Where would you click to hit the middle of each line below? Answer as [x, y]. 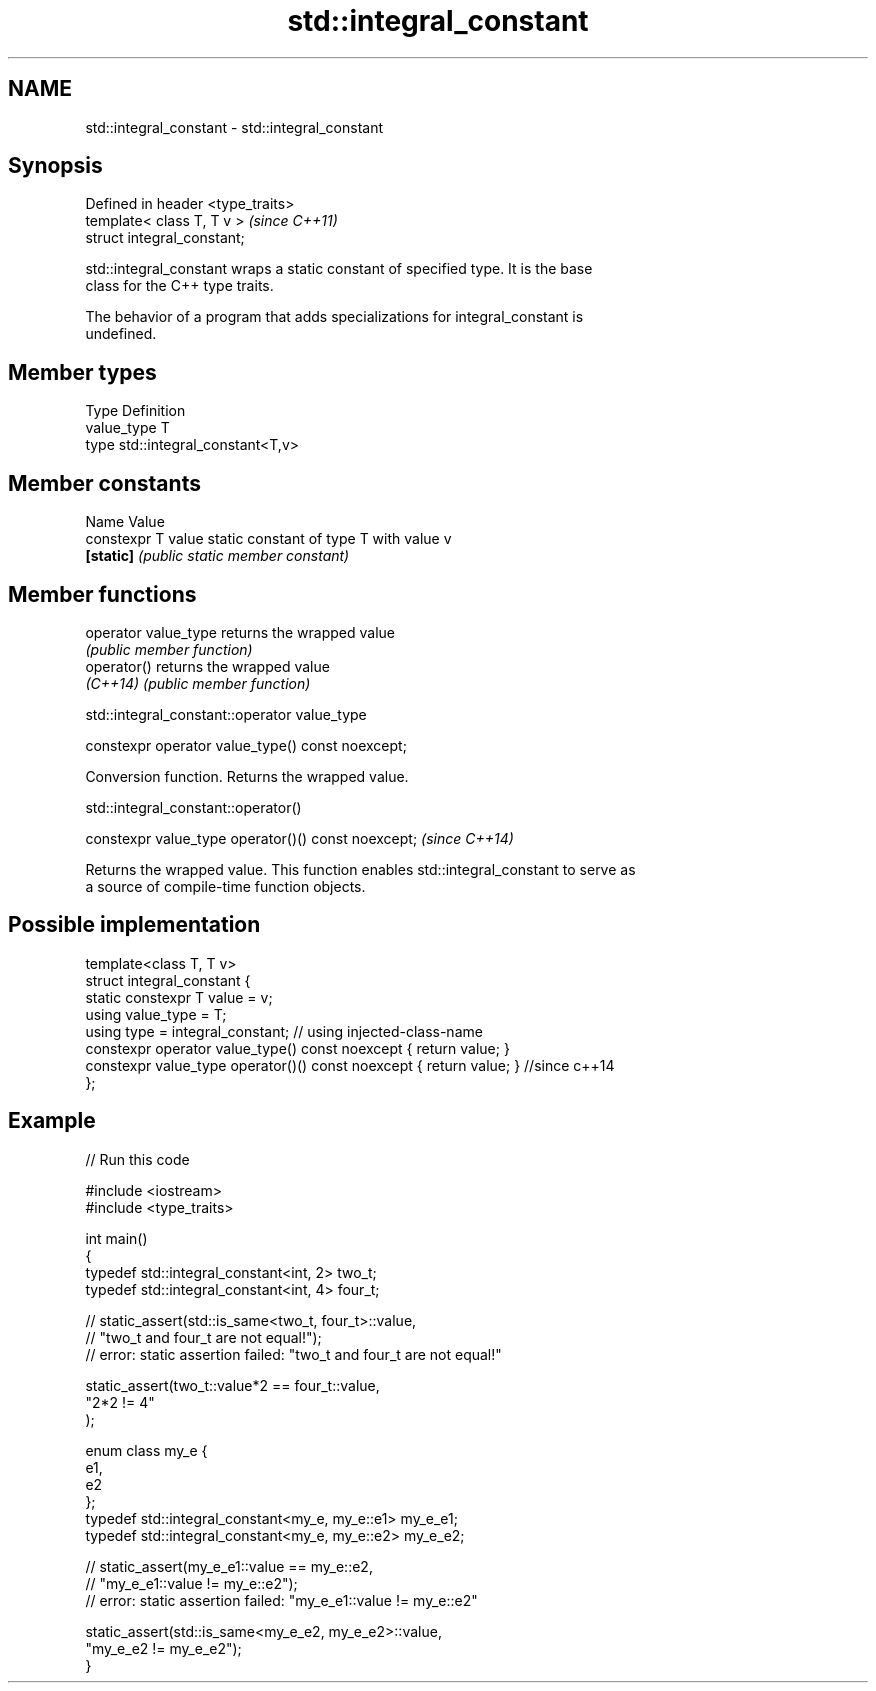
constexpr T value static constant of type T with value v [268, 539]
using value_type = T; [156, 1014]
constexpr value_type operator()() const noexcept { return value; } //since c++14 [350, 1065]
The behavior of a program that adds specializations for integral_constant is [334, 317]
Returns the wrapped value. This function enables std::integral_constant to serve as [360, 869]
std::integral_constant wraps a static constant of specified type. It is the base [339, 269]
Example [52, 1121]
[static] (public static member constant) [217, 556]
